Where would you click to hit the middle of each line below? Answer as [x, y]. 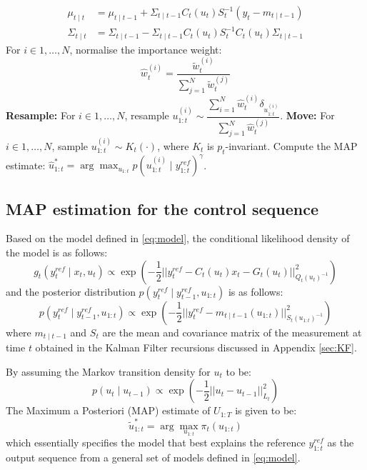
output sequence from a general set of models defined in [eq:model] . [153, 457]
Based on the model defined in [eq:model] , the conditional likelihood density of [178, 238]
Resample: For [41, 115]
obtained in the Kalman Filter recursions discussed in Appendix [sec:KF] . [196, 347]
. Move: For [307, 115]
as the [341, 442]
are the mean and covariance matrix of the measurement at [232, 332]
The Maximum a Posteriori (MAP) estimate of [108, 410]
